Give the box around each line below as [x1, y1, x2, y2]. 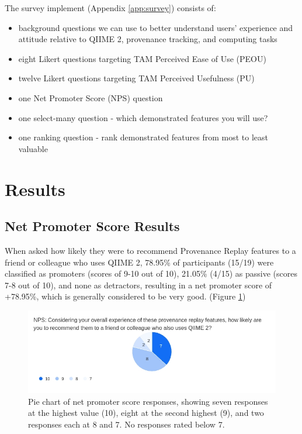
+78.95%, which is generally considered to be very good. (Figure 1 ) [5, 290, 246, 302]
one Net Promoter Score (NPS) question [18, 91, 163, 104]
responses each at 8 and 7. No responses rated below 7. [28, 418, 225, 430]
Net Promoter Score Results [5, 217, 180, 235]
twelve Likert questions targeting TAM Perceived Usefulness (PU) [18, 72, 255, 84]
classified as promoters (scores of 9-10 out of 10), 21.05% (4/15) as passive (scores [5, 267, 298, 280]
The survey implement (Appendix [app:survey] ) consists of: [5, 2, 216, 13]
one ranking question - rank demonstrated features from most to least [18, 131, 268, 143]
